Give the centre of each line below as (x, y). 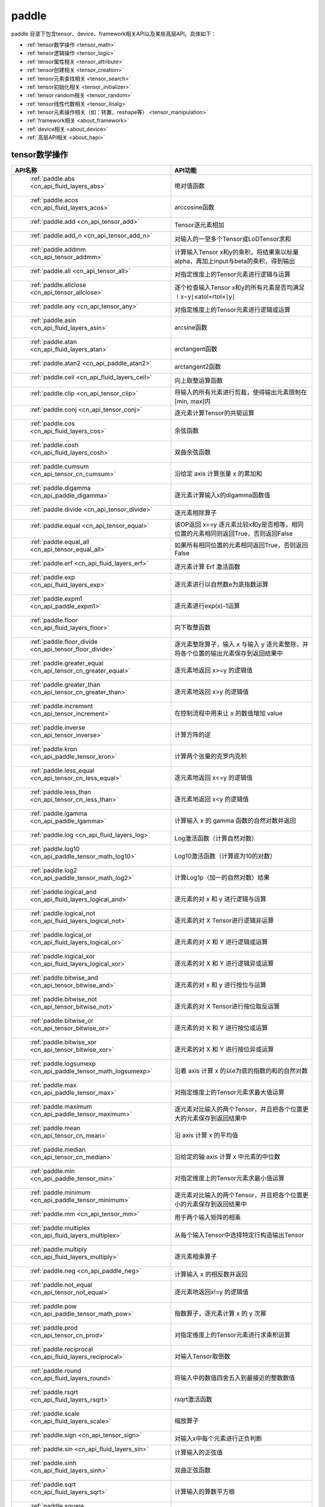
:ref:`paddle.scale (55, 1414)
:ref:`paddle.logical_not (63, 913)
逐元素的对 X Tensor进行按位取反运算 (227, 1007)
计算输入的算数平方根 (204, 1492)
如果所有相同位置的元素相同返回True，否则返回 (241, 546)
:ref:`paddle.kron (54, 749)
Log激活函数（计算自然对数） (216, 838)
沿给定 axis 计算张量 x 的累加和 (218, 474)
